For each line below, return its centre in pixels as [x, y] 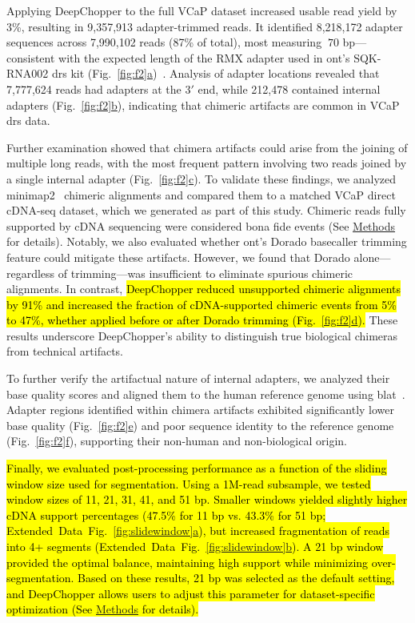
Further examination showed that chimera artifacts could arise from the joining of [207, 147]
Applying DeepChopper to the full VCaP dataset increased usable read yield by [202, 10]
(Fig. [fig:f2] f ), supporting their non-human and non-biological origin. [177, 441]
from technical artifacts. [65, 351]
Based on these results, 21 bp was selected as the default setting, [236, 578]
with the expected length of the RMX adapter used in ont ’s [204, 57]
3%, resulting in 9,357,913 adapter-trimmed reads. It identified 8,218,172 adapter [205, 26]
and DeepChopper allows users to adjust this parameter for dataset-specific [191, 593]
